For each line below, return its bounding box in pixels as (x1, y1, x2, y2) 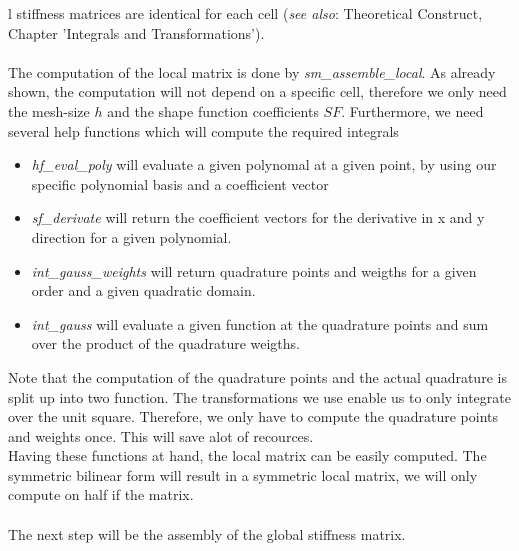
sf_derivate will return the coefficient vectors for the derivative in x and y (31, 207, 485, 228)
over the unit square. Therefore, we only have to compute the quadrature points (8, 406, 498, 427)
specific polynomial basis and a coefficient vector (31, 173, 329, 194)
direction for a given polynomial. (31, 226, 232, 247)
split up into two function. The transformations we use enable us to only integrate (8, 386, 511, 407)
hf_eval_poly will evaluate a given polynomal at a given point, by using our (31, 154, 497, 175)
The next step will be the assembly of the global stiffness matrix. (8, 523, 406, 544)
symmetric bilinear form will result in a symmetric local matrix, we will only (8, 464, 478, 485)
